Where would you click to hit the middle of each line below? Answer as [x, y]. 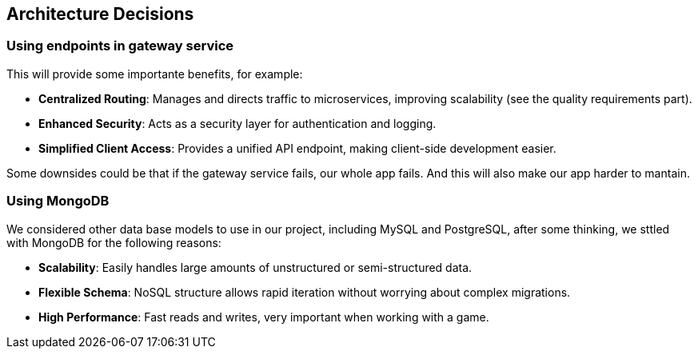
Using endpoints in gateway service [120, 46]
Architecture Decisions [100, 14]
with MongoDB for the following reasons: [114, 242]
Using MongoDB [58, 201]
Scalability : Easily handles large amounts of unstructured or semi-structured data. [255, 267]
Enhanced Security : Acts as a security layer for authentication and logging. [237, 123]
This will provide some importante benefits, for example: [155, 74]
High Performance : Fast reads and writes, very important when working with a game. [264, 317]
